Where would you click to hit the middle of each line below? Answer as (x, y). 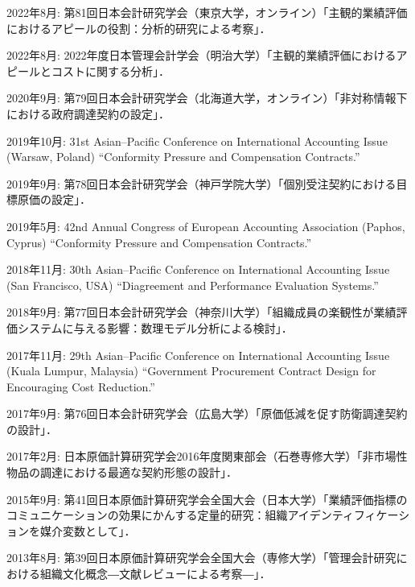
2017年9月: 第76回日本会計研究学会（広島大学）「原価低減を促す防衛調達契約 (207, 413)
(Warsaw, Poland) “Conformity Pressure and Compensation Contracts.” (183, 157)
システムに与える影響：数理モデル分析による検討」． (155, 327)
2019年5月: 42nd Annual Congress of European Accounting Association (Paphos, (206, 226)
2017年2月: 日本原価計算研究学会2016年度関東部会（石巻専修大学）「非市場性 (207, 456)
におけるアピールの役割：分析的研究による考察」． (139, 28)
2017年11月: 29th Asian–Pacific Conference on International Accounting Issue (198, 355)
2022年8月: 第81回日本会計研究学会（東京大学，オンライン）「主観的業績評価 (207, 12)
